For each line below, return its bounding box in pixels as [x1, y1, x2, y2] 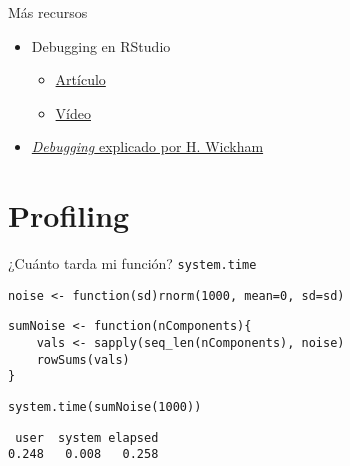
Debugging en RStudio [31, 35, 171, 56]
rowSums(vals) [36, 352, 130, 367]
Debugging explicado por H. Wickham [31, 136, 264, 157]
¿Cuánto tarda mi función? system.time [8, 253, 257, 274]
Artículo [55, 69, 106, 90]
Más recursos [8, 2, 88, 22]
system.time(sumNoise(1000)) [8, 400, 202, 415]
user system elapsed [15, 430, 159, 445]
